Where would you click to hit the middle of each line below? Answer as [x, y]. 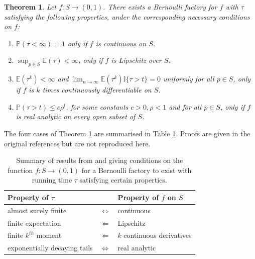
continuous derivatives [158, 235]
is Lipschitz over [136, 60]
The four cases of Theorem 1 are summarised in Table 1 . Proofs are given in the [127, 133]
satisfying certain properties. [123, 180]
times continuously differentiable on [97, 90]
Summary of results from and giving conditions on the [100, 160]
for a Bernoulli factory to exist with [137, 170]
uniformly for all [188, 79]
